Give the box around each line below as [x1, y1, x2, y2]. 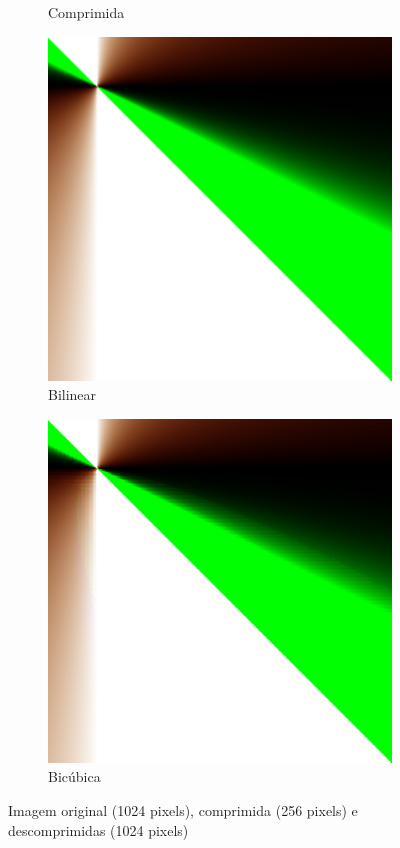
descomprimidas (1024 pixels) [8, 819, 189, 840]
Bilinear [48, 384, 97, 405]
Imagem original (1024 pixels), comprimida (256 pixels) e [8, 799, 358, 820]
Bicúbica [48, 766, 101, 787]
